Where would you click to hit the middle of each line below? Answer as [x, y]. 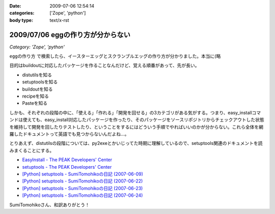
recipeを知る [36, 96]
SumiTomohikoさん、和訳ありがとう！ [50, 205]
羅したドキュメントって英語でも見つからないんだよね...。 [69, 134]
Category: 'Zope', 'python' [37, 47]
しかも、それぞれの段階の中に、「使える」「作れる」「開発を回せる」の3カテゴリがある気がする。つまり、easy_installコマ [135, 112]
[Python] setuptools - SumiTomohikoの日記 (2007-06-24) [82, 195]
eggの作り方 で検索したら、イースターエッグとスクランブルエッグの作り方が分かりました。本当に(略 [115, 56]
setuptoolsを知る [40, 82]
